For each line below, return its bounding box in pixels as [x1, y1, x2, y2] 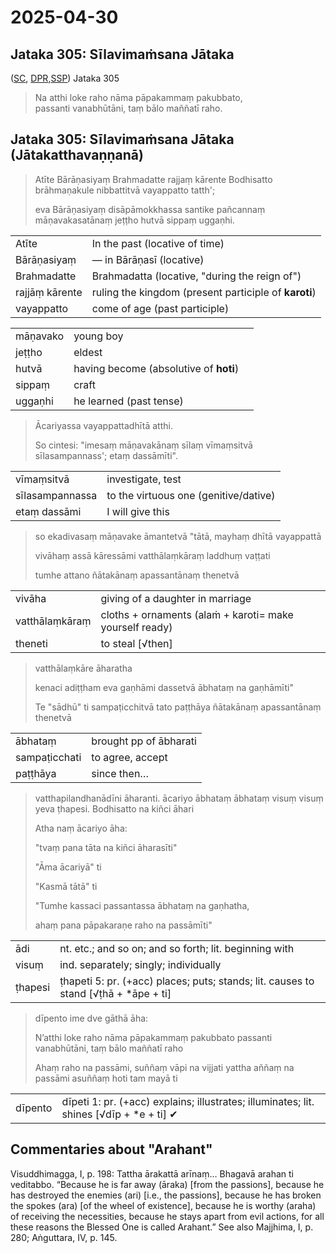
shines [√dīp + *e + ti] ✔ [61, 1107, 178, 1121]
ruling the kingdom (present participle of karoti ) [91, 285, 317, 299]
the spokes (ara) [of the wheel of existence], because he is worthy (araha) [10, 1199, 317, 1211]
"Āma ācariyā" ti [34, 861, 102, 873]
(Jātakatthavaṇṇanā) [10, 147, 144, 164]
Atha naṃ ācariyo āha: [34, 822, 128, 834]
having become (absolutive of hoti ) [73, 361, 240, 375]
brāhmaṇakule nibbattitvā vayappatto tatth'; [34, 184, 216, 196]
